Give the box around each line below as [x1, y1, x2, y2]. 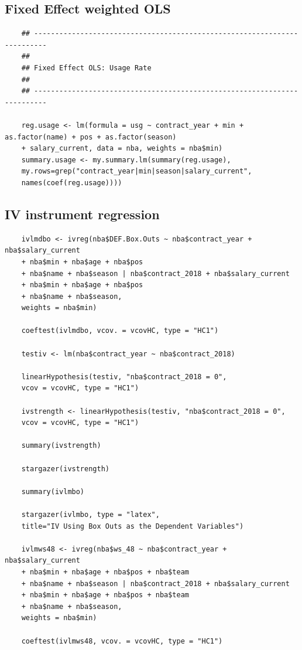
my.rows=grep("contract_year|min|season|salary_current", [21, 167, 252, 176]
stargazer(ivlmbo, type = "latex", [21, 510, 160, 519]
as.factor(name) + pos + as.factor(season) [5, 132, 177, 141]
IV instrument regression [5, 205, 160, 223]
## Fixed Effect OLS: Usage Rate [21, 63, 152, 72]
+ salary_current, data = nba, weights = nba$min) [21, 144, 223, 153]
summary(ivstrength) [21, 441, 101, 450]
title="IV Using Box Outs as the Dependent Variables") [21, 522, 244, 530]
